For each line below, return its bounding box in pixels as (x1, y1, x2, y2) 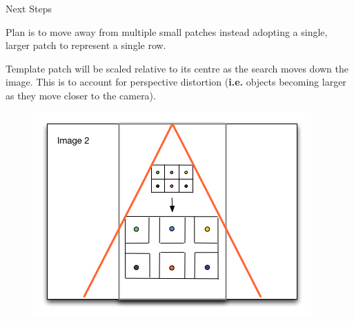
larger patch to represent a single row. (6, 38, 166, 52)
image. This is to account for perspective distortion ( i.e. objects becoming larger (6, 75, 346, 89)
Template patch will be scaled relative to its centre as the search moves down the (6, 61, 349, 75)
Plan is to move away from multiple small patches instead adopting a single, (6, 24, 328, 39)
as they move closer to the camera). (6, 88, 156, 102)
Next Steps (6, 1, 52, 15)
